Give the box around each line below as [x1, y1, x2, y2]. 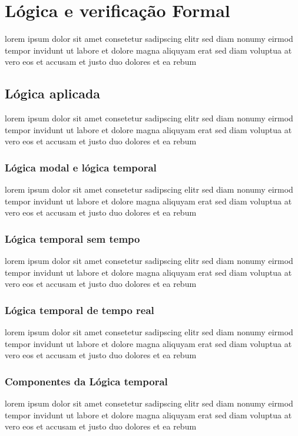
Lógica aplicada [5, 84, 101, 103]
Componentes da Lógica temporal [5, 374, 168, 388]
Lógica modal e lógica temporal [5, 160, 157, 174]
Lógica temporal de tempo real [5, 302, 154, 317]
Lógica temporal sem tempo [5, 231, 140, 246]
